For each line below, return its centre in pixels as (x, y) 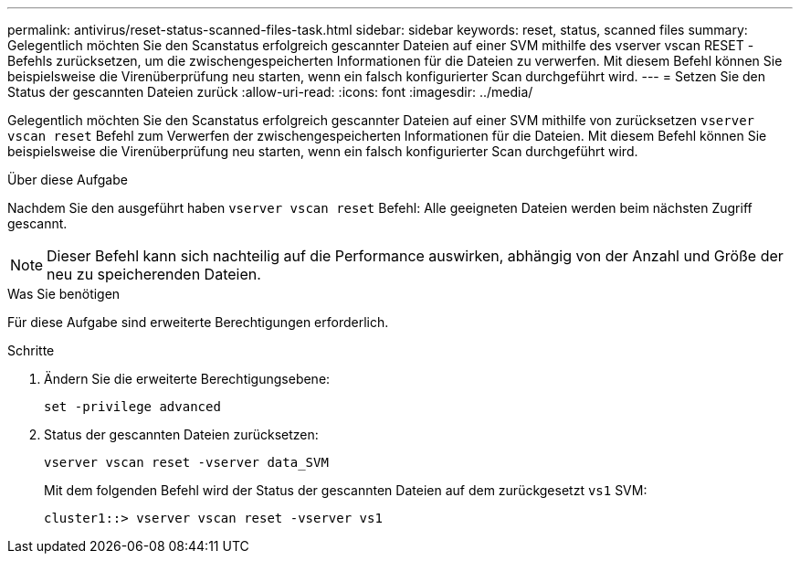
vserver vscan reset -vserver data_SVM (186, 462)
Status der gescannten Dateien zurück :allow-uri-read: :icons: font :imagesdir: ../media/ (270, 92)
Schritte (31, 350)
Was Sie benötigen (64, 294)
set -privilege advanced (132, 407)
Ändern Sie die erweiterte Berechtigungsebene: (187, 379)
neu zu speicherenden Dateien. (154, 274)
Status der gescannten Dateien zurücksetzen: (181, 434)
